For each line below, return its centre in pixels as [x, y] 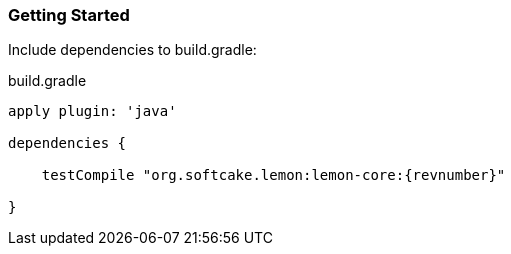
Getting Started [69, 15]
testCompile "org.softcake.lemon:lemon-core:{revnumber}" [273, 175]
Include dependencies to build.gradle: [132, 50]
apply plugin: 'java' [92, 111]
